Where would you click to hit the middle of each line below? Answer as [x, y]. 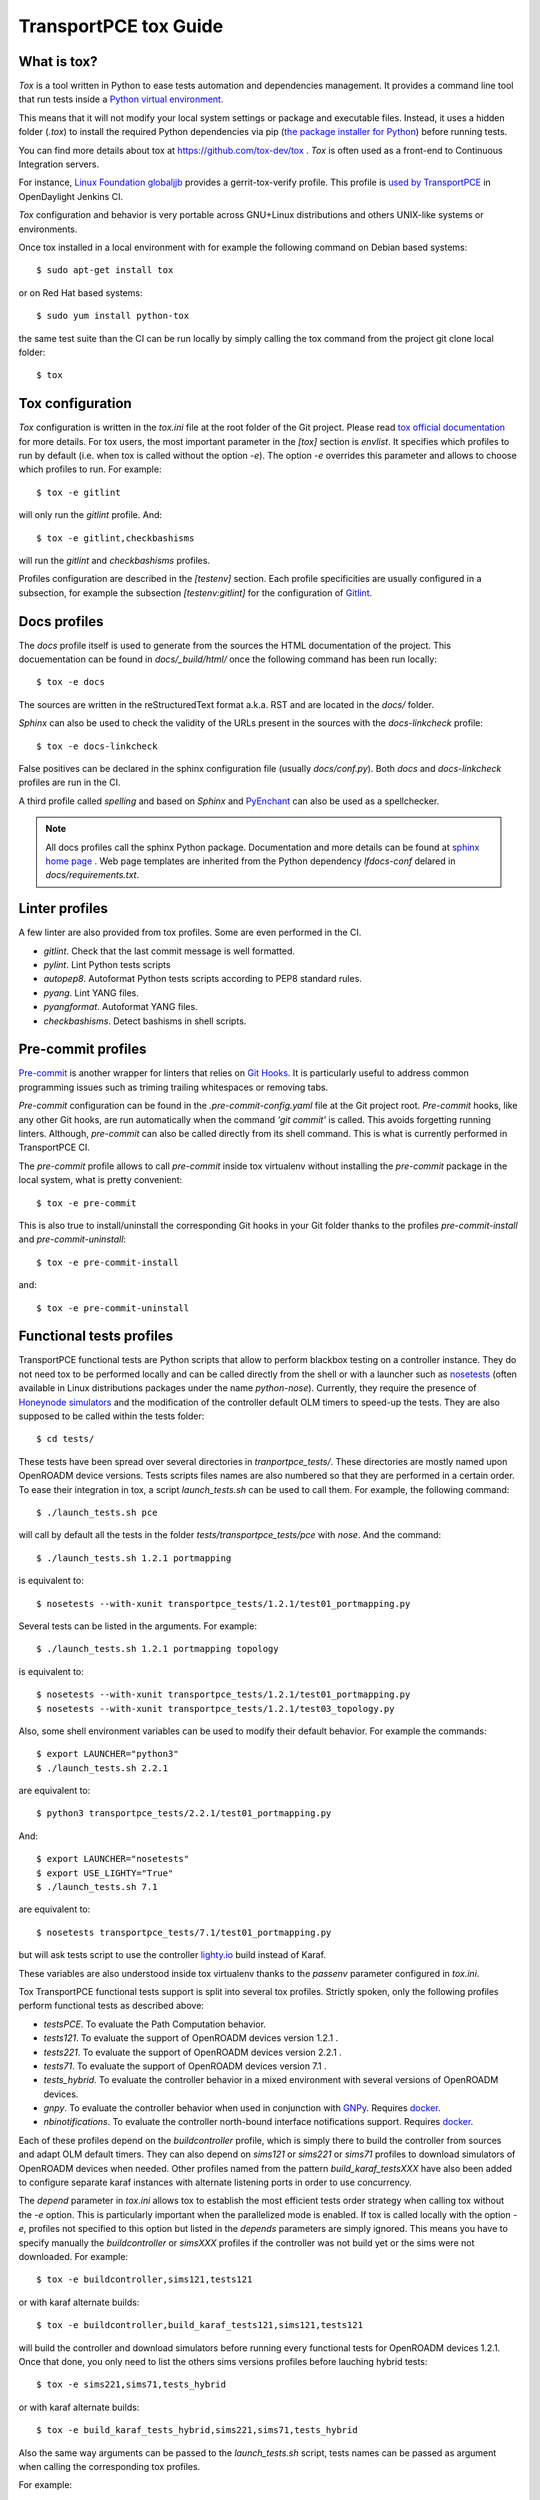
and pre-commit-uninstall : [72, 1239]
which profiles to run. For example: [90, 469]
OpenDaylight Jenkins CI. [71, 196]
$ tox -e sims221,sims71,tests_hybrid [131, 2384]
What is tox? [58, 61]
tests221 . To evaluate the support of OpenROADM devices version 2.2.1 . [192, 2052]
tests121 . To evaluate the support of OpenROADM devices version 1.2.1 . [191, 2038]
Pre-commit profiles [82, 1049]
